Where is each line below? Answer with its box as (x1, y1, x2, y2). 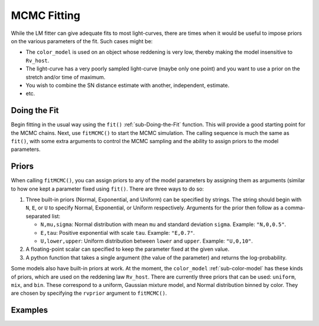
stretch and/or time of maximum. (25, 73, 106, 80)
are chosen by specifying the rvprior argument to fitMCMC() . (11, 290, 167, 297)
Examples (11, 305, 48, 315)
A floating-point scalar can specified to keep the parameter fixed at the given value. (25, 246, 230, 253)
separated (25, 212, 51, 220)
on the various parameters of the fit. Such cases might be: (11, 37, 153, 44)
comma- (284, 204, 305, 211)
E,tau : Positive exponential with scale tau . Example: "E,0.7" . (40, 229, 195, 236)
